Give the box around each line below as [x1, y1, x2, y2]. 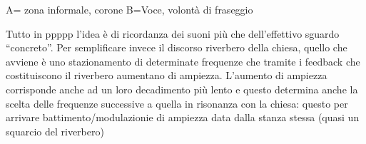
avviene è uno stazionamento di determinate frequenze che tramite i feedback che [6, 53, 360, 68]
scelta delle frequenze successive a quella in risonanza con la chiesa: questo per [6, 96, 348, 110]
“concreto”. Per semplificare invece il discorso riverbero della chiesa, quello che [6, 40, 347, 55]
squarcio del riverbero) [6, 123, 104, 138]
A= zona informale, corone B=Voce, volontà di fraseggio [6, 2, 253, 16]
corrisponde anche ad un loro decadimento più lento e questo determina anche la [6, 81, 358, 96]
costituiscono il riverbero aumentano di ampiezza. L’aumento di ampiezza [6, 68, 327, 83]
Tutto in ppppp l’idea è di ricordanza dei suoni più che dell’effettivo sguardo [6, 26, 340, 41]
